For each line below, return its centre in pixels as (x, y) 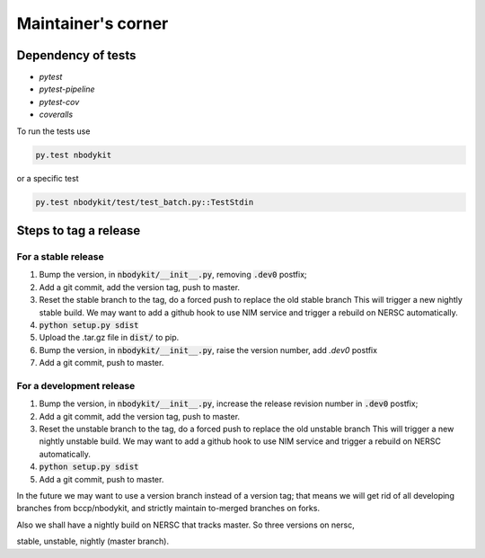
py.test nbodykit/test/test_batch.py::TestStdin (145, 202)
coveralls (56, 115)
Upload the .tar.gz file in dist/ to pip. (109, 338)
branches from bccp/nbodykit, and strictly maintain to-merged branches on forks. (168, 509)
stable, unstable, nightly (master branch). (93, 541)
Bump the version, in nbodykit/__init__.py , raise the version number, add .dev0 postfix (208, 350)
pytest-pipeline (67, 89)
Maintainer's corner (93, 23)
